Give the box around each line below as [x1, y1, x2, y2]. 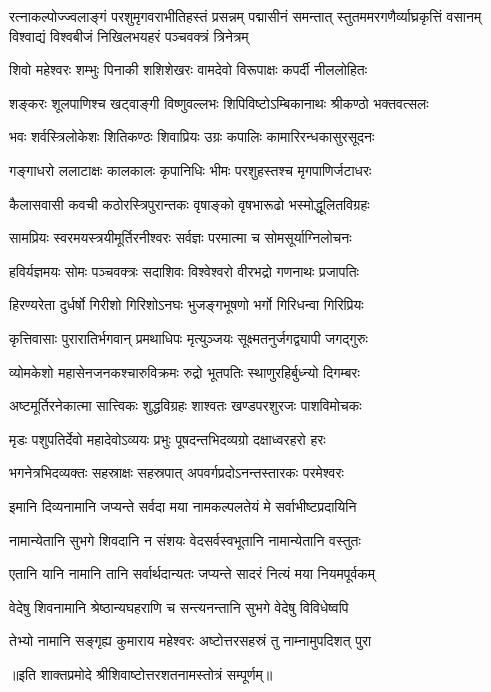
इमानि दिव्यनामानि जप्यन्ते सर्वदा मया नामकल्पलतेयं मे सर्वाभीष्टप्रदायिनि [9, 495, 357, 516]
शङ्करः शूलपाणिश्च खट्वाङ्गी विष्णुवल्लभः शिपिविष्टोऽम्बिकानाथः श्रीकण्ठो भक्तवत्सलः [9, 92, 429, 113]
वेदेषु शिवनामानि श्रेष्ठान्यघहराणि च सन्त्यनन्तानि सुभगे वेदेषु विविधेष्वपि [9, 596, 349, 617]
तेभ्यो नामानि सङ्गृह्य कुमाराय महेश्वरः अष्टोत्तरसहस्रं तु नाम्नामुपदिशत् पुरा [9, 630, 372, 651]
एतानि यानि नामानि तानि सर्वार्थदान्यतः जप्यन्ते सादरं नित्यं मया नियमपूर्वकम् [9, 563, 376, 584]
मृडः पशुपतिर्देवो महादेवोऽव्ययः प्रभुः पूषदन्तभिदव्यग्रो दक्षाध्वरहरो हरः [9, 428, 326, 449]
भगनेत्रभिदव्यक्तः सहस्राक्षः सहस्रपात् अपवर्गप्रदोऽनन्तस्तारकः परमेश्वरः [9, 462, 344, 483]
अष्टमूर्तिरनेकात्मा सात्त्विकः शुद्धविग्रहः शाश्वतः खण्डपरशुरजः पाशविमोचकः [9, 395, 362, 416]
